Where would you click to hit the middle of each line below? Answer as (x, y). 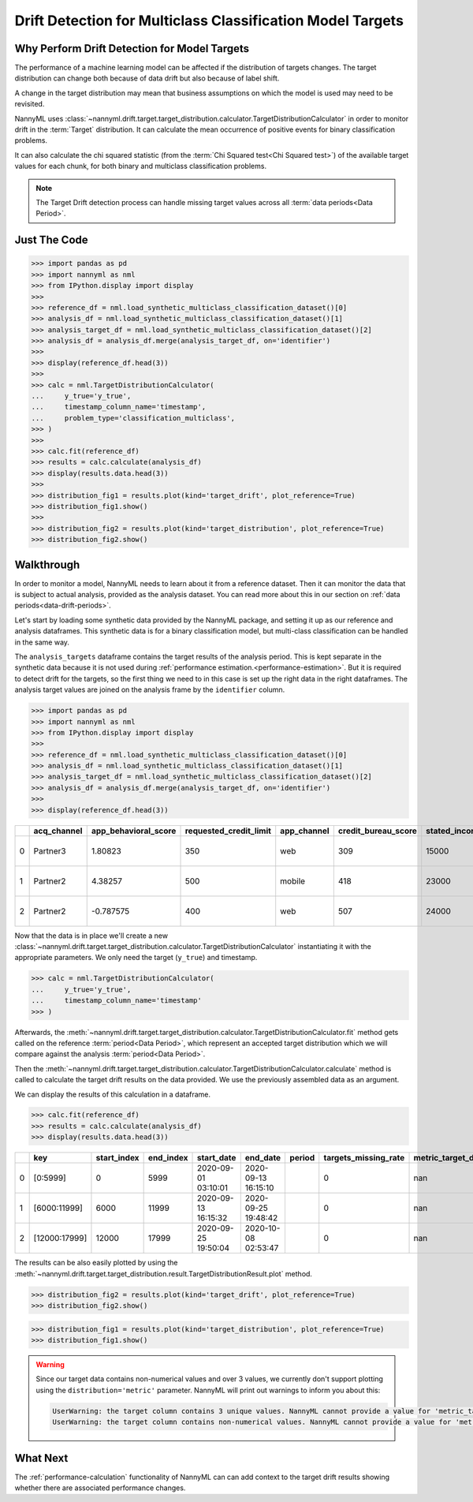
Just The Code (51, 240)
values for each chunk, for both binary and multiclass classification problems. (141, 166)
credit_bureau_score (378, 831)
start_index (117, 1158)
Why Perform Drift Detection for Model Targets (132, 49)
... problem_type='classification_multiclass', (133, 418)
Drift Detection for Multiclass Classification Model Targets (209, 21)
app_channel (305, 831)
